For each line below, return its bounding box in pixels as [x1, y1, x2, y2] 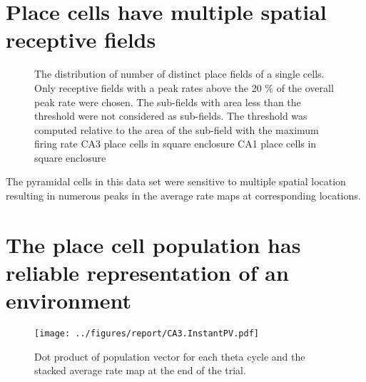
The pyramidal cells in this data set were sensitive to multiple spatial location [6, 174, 346, 189]
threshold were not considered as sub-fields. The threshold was [34, 108, 307, 123]
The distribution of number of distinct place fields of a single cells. [34, 66, 325, 81]
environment [6, 286, 132, 315]
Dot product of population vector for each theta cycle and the [34, 349, 305, 363]
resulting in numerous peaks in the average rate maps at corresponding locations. [6, 188, 361, 203]
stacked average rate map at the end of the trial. [34, 363, 246, 378]
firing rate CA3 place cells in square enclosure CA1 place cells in [34, 136, 317, 151]
